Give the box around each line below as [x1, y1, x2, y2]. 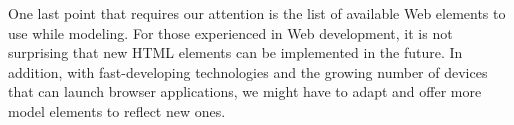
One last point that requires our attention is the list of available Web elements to [8, 3, 506, 23]
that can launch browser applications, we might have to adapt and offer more [8, 81, 482, 102]
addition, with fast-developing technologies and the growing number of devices [8, 61, 488, 82]
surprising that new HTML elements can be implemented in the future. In [8, 42, 463, 63]
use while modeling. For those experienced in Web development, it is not [8, 22, 453, 43]
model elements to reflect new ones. [8, 100, 226, 121]
